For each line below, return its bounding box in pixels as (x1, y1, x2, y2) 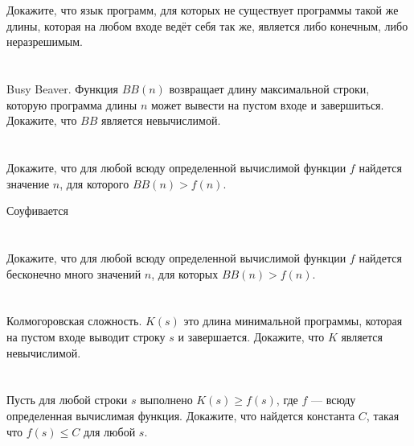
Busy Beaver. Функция (6, 81, 119, 97)
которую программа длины (6, 96, 137, 113)
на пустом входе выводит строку (6, 328, 166, 345)
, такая (366, 407, 400, 424)
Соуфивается (6, 202, 68, 219)
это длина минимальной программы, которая (183, 312, 403, 329)
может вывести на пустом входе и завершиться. (150, 96, 384, 113)
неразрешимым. (6, 33, 83, 50)
